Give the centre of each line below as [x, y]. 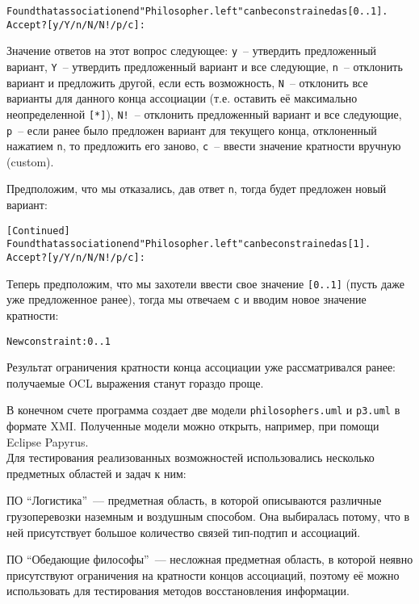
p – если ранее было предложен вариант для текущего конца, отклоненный [192, 130]
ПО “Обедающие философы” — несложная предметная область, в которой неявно [210, 559]
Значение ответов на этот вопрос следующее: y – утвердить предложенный [192, 50]
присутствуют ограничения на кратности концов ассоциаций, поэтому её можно [203, 575]
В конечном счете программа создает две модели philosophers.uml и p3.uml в [203, 410]
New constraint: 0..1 [59, 341]
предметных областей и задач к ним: [96, 473]
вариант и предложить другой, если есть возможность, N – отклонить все [187, 82]
